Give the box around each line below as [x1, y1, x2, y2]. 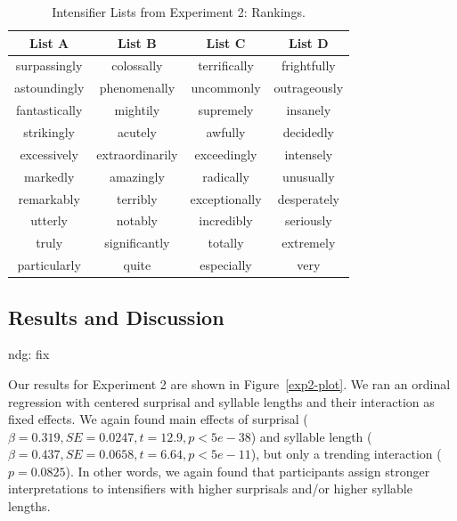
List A [29, 33, 69, 52]
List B [118, 33, 157, 52]
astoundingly [14, 78, 85, 97]
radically [202, 167, 249, 185]
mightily [114, 101, 160, 119]
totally [208, 233, 244, 252]
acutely [117, 122, 157, 141]
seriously [284, 211, 332, 230]
